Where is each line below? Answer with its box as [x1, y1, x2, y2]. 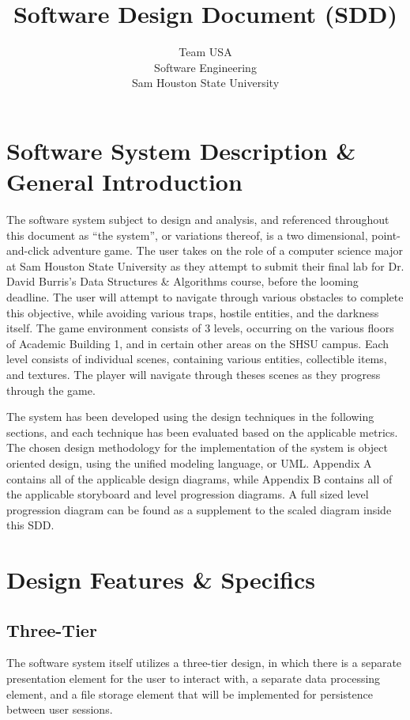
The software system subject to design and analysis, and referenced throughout [6, 211, 389, 228]
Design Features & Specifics [6, 563, 316, 596]
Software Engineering [154, 59, 257, 75]
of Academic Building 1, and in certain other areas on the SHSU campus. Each [6, 335, 389, 351]
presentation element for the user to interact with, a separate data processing [6, 670, 381, 687]
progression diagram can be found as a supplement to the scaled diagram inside [6, 501, 392, 517]
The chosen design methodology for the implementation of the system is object [6, 439, 388, 456]
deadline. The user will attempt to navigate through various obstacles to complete [6, 289, 404, 305]
